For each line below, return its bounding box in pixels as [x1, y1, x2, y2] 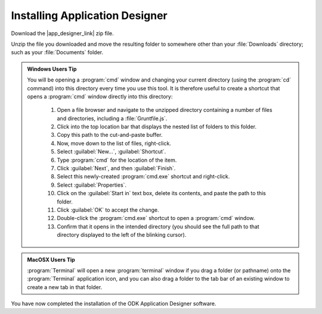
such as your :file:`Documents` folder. [11, 49, 104, 56]
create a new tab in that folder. [27, 283, 103, 291]
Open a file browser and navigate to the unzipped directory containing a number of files [57, 106, 273, 114]
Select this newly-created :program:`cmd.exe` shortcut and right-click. [57, 173, 230, 180]
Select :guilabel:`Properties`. [57, 181, 127, 189]
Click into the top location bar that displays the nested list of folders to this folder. [57, 123, 256, 130]
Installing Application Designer [11, 9, 168, 22]
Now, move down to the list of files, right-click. [57, 140, 171, 147]
